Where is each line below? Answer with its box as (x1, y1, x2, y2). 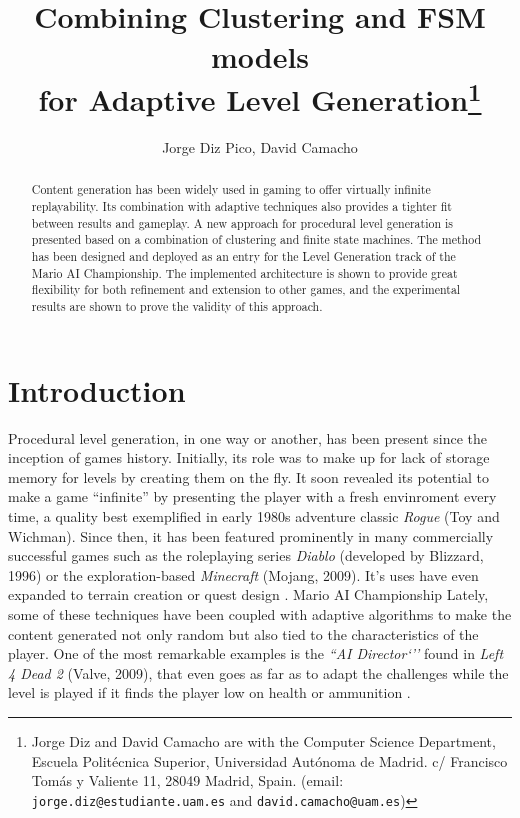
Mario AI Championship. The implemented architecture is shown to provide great (31, 264, 458, 281)
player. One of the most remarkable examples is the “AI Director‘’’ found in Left (8, 643, 504, 664)
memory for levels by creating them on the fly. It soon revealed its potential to (8, 466, 490, 487)
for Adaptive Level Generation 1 (38, 74, 482, 120)
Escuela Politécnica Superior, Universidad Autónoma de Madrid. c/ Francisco (31, 750, 508, 771)
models (210, 35, 310, 76)
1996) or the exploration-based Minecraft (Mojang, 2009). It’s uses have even (8, 564, 479, 585)
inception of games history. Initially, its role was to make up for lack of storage (8, 447, 490, 468)
